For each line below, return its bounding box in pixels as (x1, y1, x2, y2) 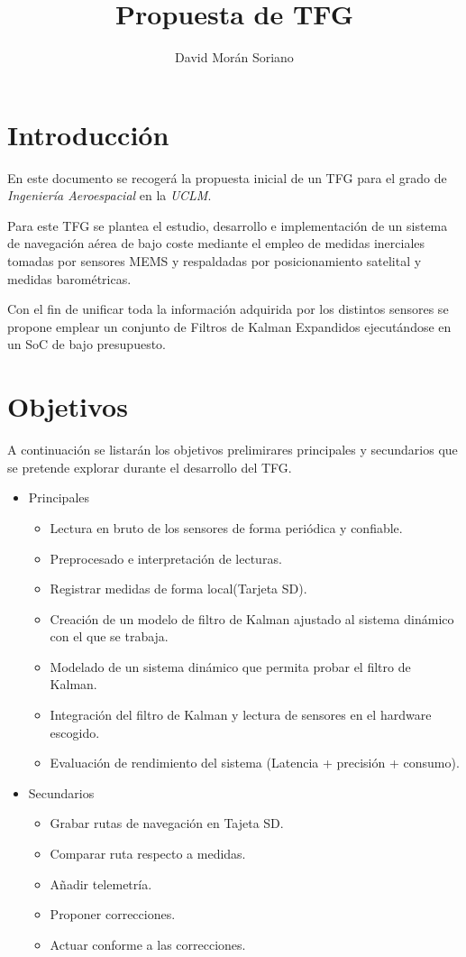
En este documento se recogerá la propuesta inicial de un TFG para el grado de (7, 168, 447, 187)
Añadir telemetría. (50, 874, 152, 893)
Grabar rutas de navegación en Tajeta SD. (50, 814, 284, 833)
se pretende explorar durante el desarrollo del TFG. (7, 457, 292, 476)
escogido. (50, 722, 100, 741)
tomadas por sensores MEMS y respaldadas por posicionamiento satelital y (7, 252, 422, 271)
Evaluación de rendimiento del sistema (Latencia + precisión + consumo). (50, 753, 460, 772)
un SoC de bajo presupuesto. (7, 335, 166, 354)
